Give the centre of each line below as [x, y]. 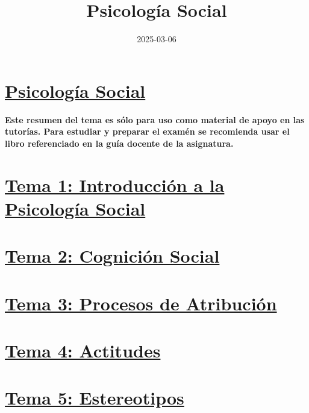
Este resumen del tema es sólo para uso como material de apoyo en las [155, 119]
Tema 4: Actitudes [83, 350]
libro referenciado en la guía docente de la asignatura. [119, 143]
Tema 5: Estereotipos [95, 398]
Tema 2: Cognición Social [112, 256]
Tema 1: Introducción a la [115, 184]
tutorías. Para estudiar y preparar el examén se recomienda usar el [147, 131]
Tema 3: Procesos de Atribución [141, 303]
